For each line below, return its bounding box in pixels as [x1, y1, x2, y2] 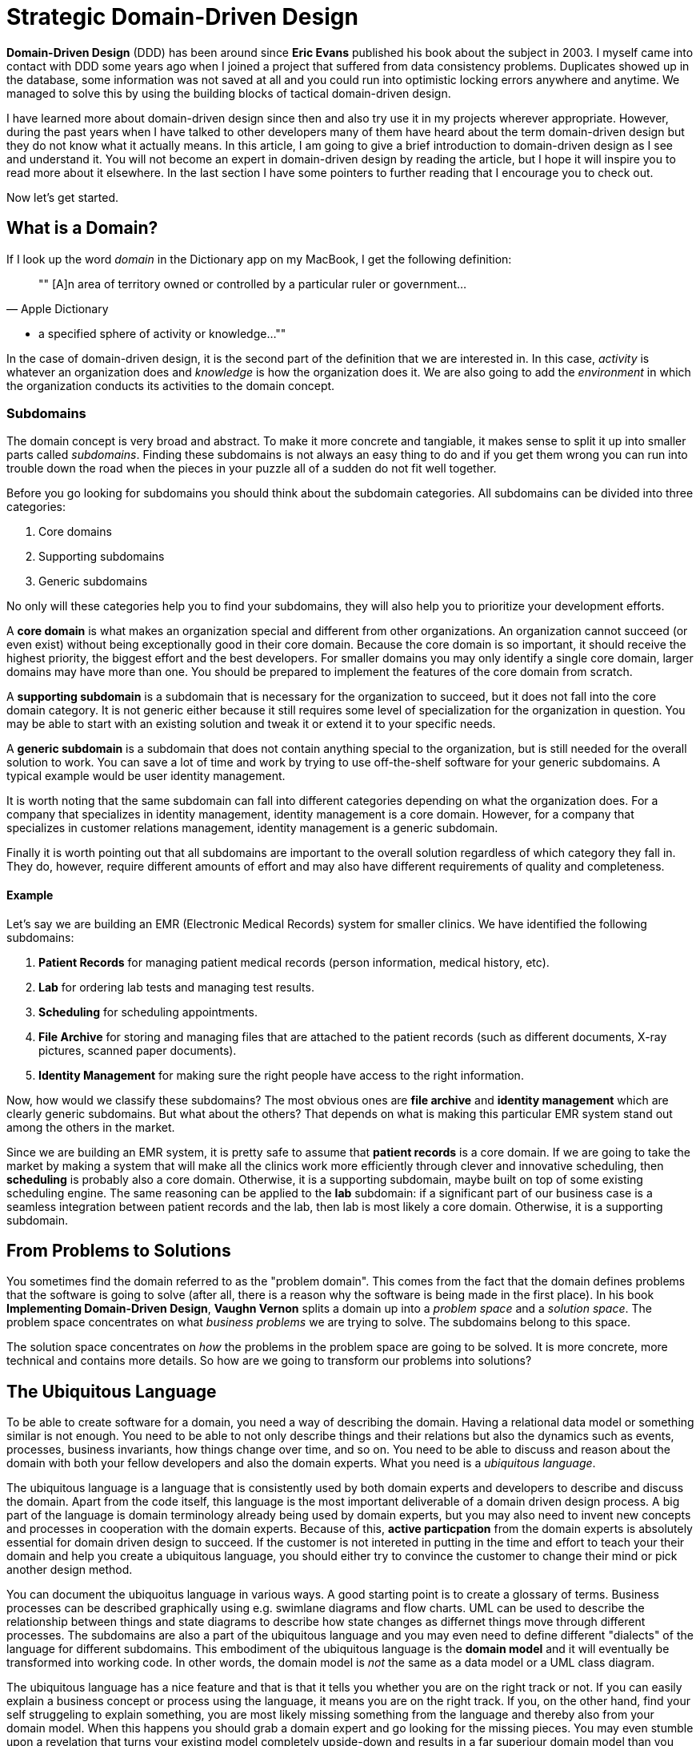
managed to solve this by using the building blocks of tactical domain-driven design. [6, 86, 451, 100]
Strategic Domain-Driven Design [6, 3, 358, 30]
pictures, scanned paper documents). [38, 1043, 237, 1057]
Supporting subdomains [38, 549, 165, 564]
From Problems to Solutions [6, 1240, 231, 1261]
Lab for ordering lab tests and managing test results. [38, 980, 314, 994]
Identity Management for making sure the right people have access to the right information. [38, 1068, 524, 1082]
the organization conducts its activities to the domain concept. [6, 378, 335, 392]
